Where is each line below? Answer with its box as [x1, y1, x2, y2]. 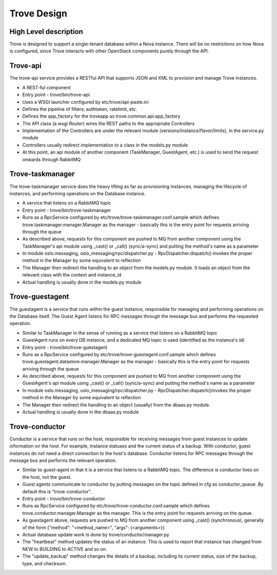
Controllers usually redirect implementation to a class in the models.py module [22, 142, 188, 148]
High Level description [9, 27, 83, 36]
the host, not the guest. [22, 474, 72, 480]
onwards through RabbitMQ [22, 156, 81, 162]
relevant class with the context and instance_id [22, 272, 122, 278]
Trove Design [9, 8, 68, 19]
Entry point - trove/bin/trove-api [22, 91, 90, 98]
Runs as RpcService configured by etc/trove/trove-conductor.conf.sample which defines [22, 503, 210, 509]
